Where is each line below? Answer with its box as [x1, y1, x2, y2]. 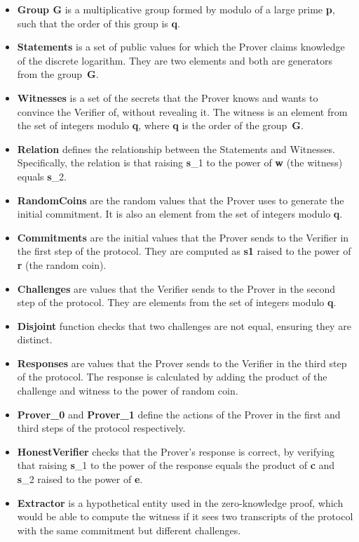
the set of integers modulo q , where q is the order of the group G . [17, 118, 304, 133]
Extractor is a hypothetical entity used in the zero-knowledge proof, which [17, 495, 344, 510]
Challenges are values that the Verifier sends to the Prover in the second [17, 281, 336, 296]
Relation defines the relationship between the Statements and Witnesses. [17, 141, 335, 156]
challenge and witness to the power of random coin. [17, 383, 238, 398]
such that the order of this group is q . [17, 15, 180, 30]
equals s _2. [17, 168, 67, 183]
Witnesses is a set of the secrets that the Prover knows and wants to [17, 90, 318, 105]
